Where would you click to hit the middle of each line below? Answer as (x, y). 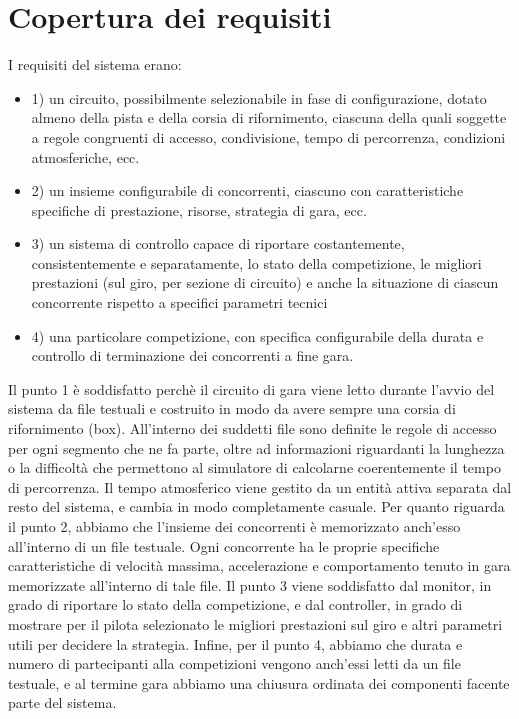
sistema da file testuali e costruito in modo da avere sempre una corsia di (232, 408)
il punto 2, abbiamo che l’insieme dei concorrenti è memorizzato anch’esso (234, 526)
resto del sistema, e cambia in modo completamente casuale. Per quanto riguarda (256, 506)
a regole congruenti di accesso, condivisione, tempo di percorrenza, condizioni (268, 136)
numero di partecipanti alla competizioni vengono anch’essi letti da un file (234, 663)
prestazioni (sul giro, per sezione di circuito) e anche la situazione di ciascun (265, 282)
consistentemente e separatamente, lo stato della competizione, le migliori (256, 262)
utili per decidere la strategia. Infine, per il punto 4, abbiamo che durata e (235, 643)
